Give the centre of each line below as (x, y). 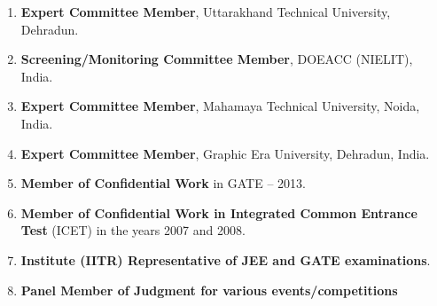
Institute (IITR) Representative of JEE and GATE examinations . (226, 259)
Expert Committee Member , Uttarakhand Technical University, (206, 12)
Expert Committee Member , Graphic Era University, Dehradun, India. (225, 153)
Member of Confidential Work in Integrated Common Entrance (219, 212)
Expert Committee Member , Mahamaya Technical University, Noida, (220, 106)
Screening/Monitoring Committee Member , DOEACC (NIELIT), (217, 59)
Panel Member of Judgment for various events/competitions (209, 290)
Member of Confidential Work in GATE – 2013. (163, 183)
